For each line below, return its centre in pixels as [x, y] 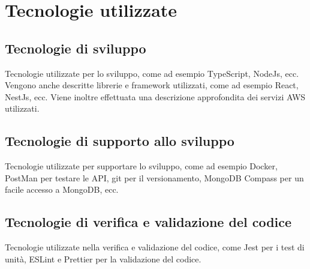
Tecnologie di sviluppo [76, 48]
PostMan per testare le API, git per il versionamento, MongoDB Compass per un [154, 177]
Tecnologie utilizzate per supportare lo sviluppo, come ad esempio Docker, [141, 166]
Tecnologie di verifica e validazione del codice [148, 222]
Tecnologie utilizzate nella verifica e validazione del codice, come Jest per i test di [155, 247]
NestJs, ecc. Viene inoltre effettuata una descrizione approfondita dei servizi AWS [155, 96]
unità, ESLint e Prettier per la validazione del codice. [103, 258]
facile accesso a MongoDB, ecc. [62, 189]
